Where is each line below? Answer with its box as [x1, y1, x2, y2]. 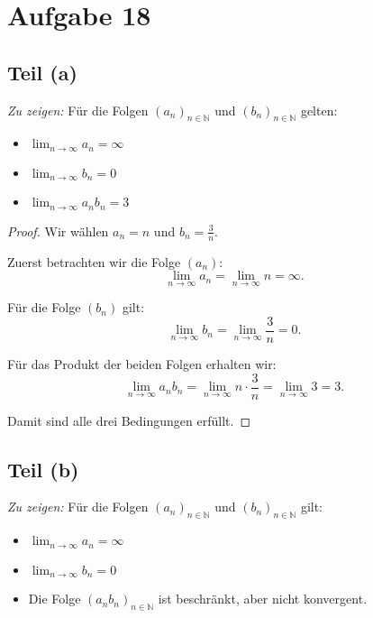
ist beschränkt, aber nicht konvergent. [158, 589, 368, 608]
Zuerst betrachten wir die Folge [7, 252, 181, 271]
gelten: [300, 100, 338, 119]
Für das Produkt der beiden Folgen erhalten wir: [7, 355, 277, 374]
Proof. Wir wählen [7, 221, 109, 240]
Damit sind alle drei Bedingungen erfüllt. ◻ [7, 410, 251, 429]
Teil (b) [7, 455, 79, 483]
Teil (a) [7, 58, 77, 86]
